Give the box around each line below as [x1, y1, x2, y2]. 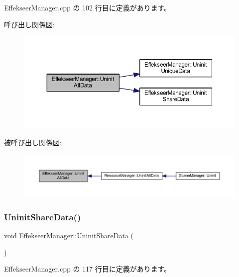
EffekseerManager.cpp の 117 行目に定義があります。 [4, 264, 171, 274]
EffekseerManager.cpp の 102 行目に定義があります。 [4, 2, 171, 12]
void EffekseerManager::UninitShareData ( [4, 230, 134, 240]
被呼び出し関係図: [4, 137, 62, 148]
